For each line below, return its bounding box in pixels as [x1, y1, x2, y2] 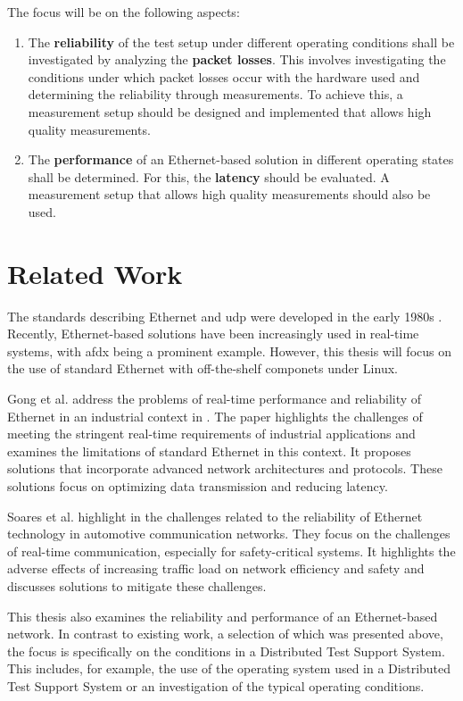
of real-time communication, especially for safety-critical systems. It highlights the [7, 541, 456, 560]
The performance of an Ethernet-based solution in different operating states [28, 150, 454, 169]
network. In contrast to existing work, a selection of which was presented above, [7, 624, 443, 643]
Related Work [7, 255, 183, 291]
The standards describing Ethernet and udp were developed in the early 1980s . [7, 306, 442, 325]
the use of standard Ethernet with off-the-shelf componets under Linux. [7, 359, 398, 378]
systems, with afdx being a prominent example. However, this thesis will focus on [7, 341, 451, 360]
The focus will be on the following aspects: [7, 3, 240, 21]
